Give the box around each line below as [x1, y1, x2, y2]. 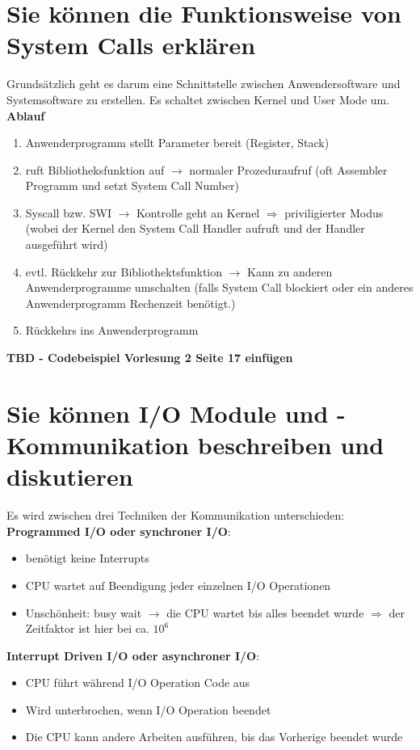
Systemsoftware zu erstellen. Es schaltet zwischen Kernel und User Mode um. [6, 91, 390, 107]
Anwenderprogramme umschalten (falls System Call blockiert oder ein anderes [25, 279, 414, 296]
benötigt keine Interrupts [25, 550, 149, 567]
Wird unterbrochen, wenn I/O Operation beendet [25, 701, 271, 718]
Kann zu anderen [247, 263, 333, 280]
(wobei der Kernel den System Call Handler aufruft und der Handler [25, 220, 365, 237]
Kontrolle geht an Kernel [136, 204, 260, 221]
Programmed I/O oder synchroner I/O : [6, 522, 231, 539]
